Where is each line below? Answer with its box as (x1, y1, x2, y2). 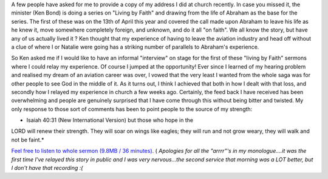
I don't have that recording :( (11, 164, 83, 172)
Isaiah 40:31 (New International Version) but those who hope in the (26, 117, 194, 124)
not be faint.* (11, 136, 44, 143)
